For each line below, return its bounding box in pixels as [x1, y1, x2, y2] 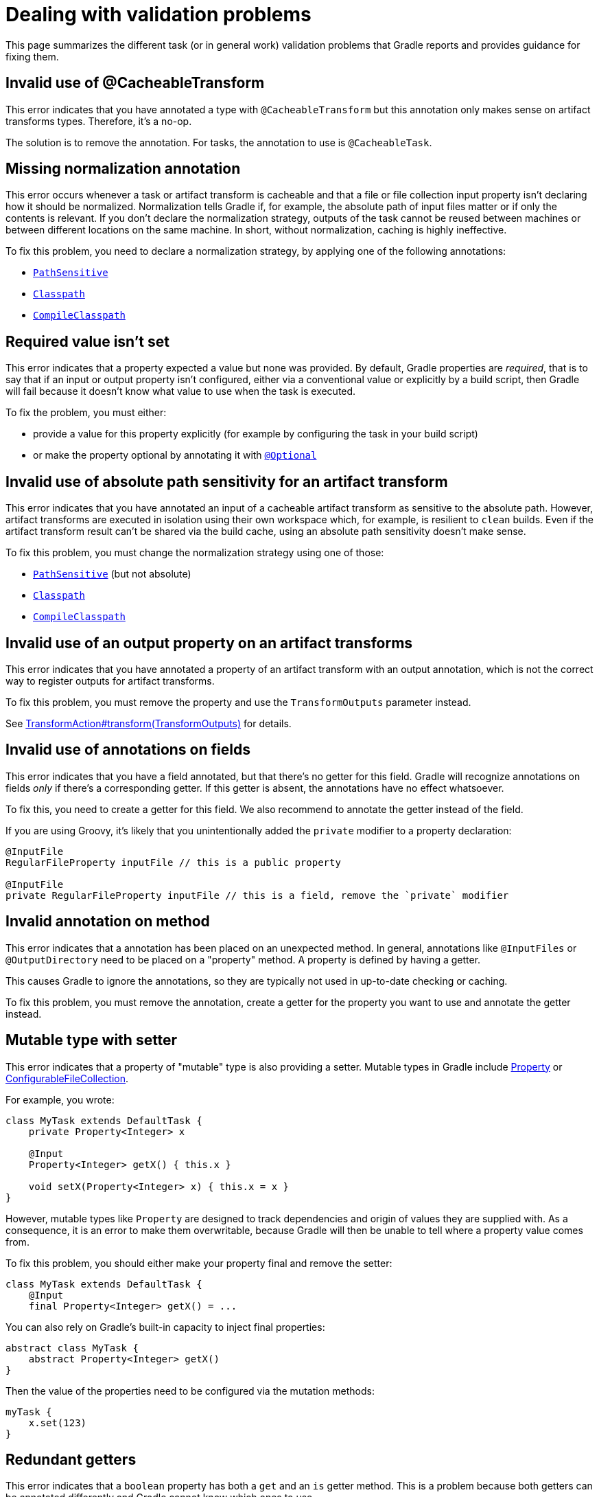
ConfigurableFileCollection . [5, 1072, 129, 1084]
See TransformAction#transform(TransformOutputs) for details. [5, 717, 292, 729]
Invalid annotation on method [5, 913, 210, 930]
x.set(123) [28, 1417, 87, 1428]
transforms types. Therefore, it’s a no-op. [5, 115, 192, 127]
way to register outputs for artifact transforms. [5, 674, 215, 687]
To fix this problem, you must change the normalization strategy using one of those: [5, 547, 384, 559]
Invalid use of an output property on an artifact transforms [5, 634, 413, 652]
